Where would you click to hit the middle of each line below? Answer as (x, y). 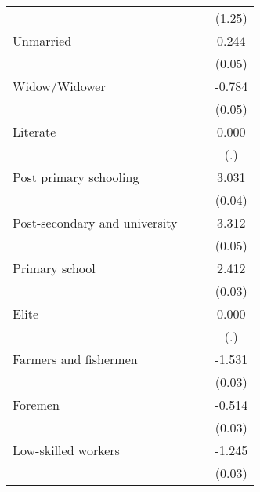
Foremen (36, 405)
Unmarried (42, 40)
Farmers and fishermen (75, 359)
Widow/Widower (59, 86)
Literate (34, 131)
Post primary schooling (76, 177)
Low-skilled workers (66, 450)
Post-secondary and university (95, 222)
